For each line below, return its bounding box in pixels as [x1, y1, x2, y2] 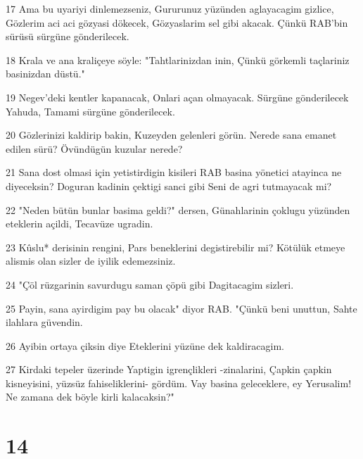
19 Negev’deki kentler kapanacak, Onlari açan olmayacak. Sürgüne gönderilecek [6, 89, 349, 104]
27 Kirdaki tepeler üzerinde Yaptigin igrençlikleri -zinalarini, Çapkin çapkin [6, 362, 332, 377]
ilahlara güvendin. [6, 315, 83, 329]
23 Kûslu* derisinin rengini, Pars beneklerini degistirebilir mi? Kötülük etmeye [6, 239, 345, 254]
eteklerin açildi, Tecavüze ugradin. [6, 216, 153, 231]
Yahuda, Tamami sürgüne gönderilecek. [6, 103, 175, 118]
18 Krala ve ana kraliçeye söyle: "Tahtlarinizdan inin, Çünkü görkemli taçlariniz [6, 52, 350, 67]
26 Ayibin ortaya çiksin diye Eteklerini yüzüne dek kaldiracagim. [6, 338, 284, 353]
